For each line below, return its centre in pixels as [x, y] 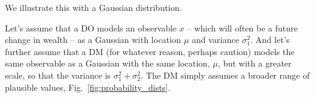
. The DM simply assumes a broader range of [225, 75]
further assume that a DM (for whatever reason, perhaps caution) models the [150, 51]
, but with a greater [255, 63]
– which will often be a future [242, 28]
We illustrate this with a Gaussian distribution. [93, 7]
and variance [215, 40]
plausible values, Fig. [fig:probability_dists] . [88, 87]
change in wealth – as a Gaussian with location [93, 40]
